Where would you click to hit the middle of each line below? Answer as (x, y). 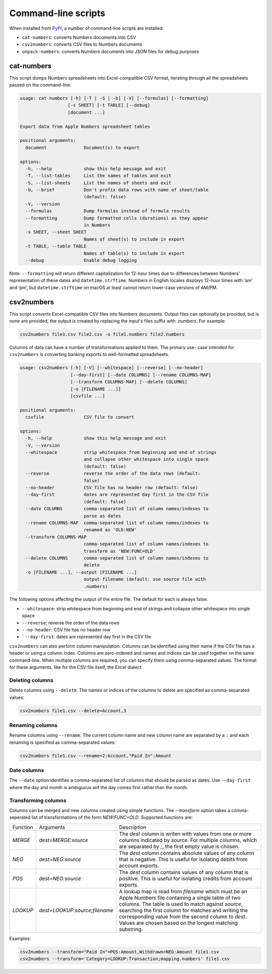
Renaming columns (33, 725)
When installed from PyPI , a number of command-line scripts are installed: (86, 28)
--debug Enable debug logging (81, 260)
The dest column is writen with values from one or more (185, 833)
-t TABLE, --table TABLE (56, 246)
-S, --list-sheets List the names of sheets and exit (98, 183)
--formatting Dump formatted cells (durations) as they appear (117, 218)
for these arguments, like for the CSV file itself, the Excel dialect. (76, 667)
